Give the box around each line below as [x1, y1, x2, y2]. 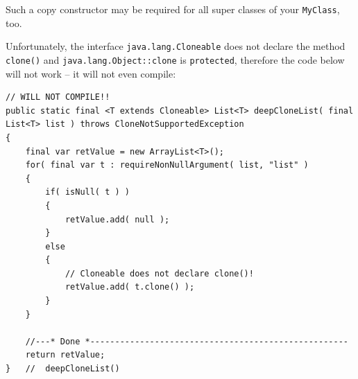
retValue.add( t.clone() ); [65, 282, 195, 292]
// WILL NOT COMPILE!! [6, 92, 110, 103]
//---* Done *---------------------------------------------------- [25, 336, 348, 346]
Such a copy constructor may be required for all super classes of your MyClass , [6, 2, 340, 16]
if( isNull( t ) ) [45, 187, 130, 197]
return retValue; [25, 350, 105, 360]
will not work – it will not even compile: [6, 66, 176, 80]
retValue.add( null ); [65, 214, 170, 224]
